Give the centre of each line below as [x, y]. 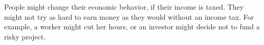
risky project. [25, 36]
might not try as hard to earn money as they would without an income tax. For [129, 16]
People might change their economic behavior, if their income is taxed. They [124, 7]
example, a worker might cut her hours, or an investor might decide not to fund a [132, 27]
